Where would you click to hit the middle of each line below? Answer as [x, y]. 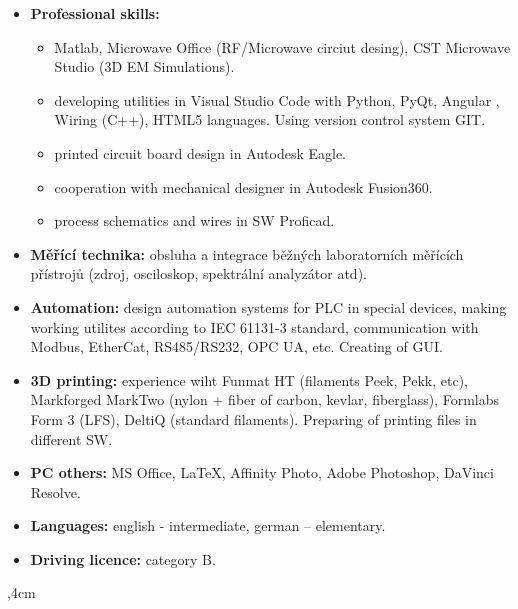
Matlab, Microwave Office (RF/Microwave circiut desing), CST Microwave [282, 46]
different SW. [71, 438]
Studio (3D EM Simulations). [144, 66]
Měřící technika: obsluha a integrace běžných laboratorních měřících [247, 253]
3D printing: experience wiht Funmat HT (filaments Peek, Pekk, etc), [249, 379]
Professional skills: [95, 13]
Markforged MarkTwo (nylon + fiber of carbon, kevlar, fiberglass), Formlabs [265, 399]
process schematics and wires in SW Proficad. [194, 220]
